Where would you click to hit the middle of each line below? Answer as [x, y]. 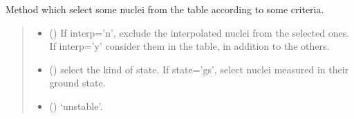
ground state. [77, 83]
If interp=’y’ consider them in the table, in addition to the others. [189, 46]
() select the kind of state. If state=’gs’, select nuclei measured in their [199, 69]
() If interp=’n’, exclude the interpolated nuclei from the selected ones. [199, 32]
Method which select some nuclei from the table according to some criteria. [165, 9]
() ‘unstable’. [76, 106]
